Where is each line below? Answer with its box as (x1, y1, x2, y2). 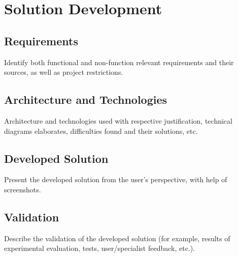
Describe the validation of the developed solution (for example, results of (4, 233, 230, 243)
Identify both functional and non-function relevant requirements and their (4, 56, 234, 67)
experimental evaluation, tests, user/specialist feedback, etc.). (4, 243, 195, 253)
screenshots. (4, 184, 41, 194)
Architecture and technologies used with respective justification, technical (4, 115, 232, 126)
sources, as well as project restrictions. (4, 67, 123, 77)
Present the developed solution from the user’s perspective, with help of (4, 174, 227, 185)
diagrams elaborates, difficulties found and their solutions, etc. (4, 125, 198, 136)
